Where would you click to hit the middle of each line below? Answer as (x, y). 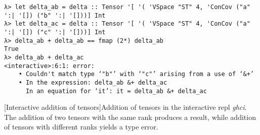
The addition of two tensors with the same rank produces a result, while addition (130, 117)
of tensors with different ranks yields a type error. (81, 127)
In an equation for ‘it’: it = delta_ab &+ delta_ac (116, 91)
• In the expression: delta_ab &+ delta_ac (93, 82)
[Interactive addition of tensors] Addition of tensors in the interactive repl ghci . (125, 107)
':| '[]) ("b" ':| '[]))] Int (55, 15)
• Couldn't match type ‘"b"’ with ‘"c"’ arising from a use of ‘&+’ (136, 74)
